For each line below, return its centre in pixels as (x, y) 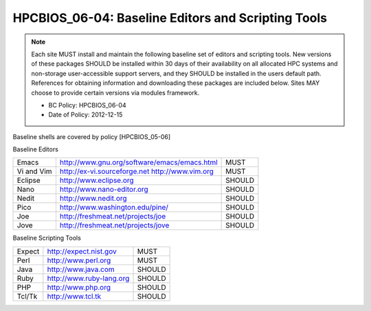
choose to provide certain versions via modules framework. (115, 92)
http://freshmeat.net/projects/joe (113, 216)
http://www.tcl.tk (74, 296)
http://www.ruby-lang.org (88, 278)
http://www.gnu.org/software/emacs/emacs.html (138, 162)
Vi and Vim (34, 171)
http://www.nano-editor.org (104, 190)
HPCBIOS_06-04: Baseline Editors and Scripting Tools (170, 18)
